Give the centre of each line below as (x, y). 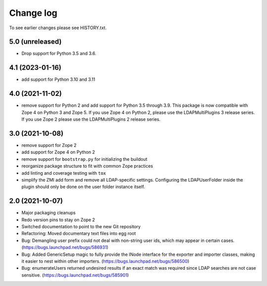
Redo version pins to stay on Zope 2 (58, 220)
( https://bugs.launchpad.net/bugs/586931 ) (65, 247)
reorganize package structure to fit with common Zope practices (87, 166)
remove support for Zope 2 (49, 145)
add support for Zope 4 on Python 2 (58, 152)
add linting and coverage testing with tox (64, 173)
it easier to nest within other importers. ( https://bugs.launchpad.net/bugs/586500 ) (106, 261)
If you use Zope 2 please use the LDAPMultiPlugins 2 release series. (91, 119)
